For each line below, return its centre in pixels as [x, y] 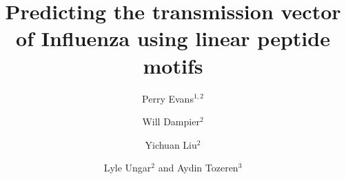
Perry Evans [168, 98]
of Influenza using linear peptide [173, 38]
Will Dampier [171, 122]
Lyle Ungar [128, 168]
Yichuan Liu [171, 144]
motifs [173, 65]
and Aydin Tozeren [198, 168]
